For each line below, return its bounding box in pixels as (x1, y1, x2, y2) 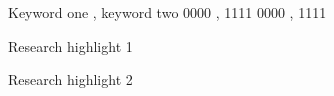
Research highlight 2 (8, 69, 133, 90)
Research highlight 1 (8, 35, 133, 56)
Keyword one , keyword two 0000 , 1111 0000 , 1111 (8, 2, 327, 22)
